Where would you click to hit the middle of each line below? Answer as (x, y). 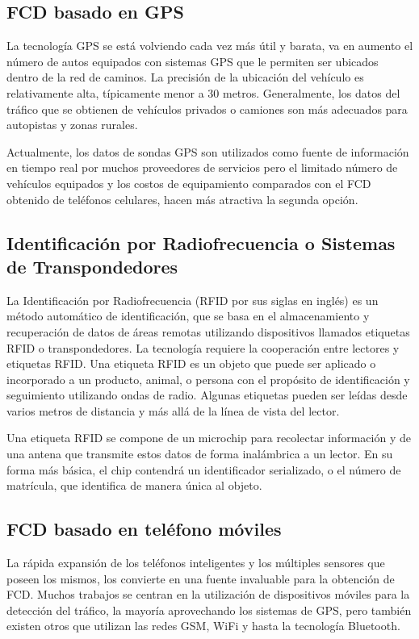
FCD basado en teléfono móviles (144, 529)
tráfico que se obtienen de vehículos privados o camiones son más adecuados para (207, 109)
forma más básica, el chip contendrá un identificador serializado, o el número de (204, 469)
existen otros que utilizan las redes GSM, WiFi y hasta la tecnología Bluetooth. (203, 626)
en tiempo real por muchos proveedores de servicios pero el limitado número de (202, 167)
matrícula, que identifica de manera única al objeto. (134, 485)
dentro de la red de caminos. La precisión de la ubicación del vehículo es (185, 77)
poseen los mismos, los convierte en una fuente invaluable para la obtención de (201, 578)
